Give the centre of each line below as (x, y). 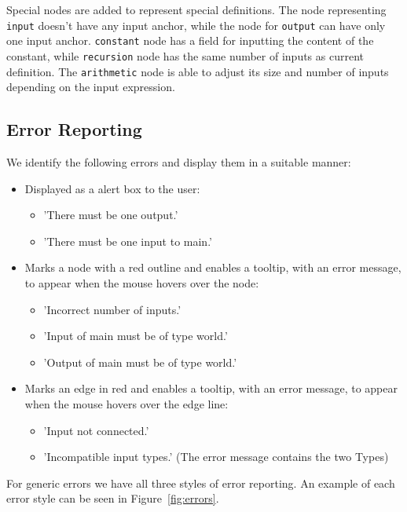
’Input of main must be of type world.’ (136, 336)
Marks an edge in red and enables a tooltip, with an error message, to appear (211, 388)
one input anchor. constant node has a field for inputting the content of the (190, 40)
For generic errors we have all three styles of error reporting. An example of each (201, 483)
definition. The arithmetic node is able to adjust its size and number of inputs (198, 71)
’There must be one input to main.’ (128, 241)
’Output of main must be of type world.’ (140, 362)
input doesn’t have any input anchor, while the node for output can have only (196, 25)
